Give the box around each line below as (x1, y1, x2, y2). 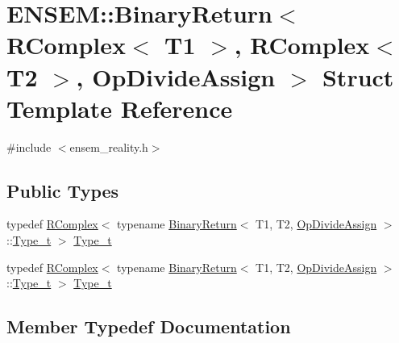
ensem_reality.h (69, 138, 148, 155)
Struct (322, 60, 394, 93)
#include (6, 138, 52, 155)
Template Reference (6, 91, 233, 124)
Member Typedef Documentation (6, 314, 291, 339)
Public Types (6, 178, 119, 203)
